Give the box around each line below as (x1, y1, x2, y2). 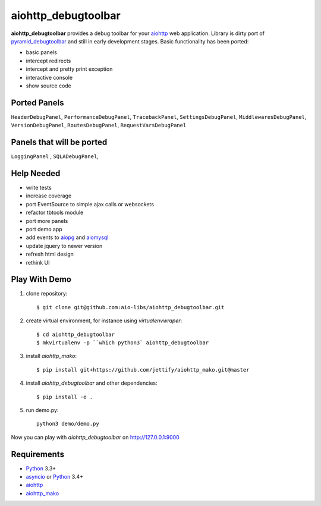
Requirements (11, 449, 65, 459)
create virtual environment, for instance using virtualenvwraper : (26, 317, 182, 324)
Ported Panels (11, 98, 65, 108)
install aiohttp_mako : (26, 353, 77, 360)
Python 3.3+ (26, 464, 56, 472)
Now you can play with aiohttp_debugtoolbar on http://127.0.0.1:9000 (11, 433, 180, 441)
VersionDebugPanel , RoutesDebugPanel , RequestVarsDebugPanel (11, 122, 187, 129)
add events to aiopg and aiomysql (26, 234, 109, 241)
